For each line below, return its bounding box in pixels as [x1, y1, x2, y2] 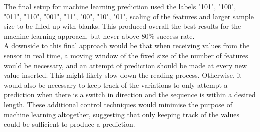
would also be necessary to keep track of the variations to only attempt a [4, 79, 228, 90]
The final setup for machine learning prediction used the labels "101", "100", [4, 1, 236, 11]
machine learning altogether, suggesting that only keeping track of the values [4, 109, 239, 119]
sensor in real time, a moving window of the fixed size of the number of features [4, 50, 248, 60]
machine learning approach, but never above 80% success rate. [4, 30, 195, 41]
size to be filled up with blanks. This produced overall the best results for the [4, 21, 241, 31]
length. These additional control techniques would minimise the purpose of [4, 99, 232, 109]
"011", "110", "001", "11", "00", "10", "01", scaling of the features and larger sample [4, 11, 254, 21]
